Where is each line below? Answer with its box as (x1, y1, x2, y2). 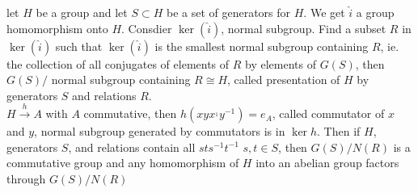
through (6, 170, 46, 187)
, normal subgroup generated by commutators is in (34, 123, 285, 140)
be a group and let (36, 4, 128, 20)
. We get (303, 4, 345, 20)
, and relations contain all (68, 138, 196, 155)
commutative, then (83, 105, 177, 122)
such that (55, 37, 103, 54)
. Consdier (121, 19, 172, 36)
